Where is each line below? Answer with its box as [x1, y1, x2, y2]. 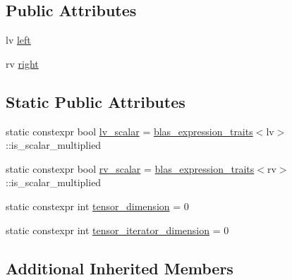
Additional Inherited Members [6, 257, 233, 279]
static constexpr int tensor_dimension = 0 [6, 198, 189, 213]
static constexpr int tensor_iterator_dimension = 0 [6, 222, 229, 237]
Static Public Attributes [6, 90, 185, 112]
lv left [6, 32, 31, 47]
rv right [6, 56, 39, 71]
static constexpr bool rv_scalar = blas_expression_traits [6, 161, 255, 176]
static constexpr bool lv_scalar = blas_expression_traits [6, 123, 253, 138]
